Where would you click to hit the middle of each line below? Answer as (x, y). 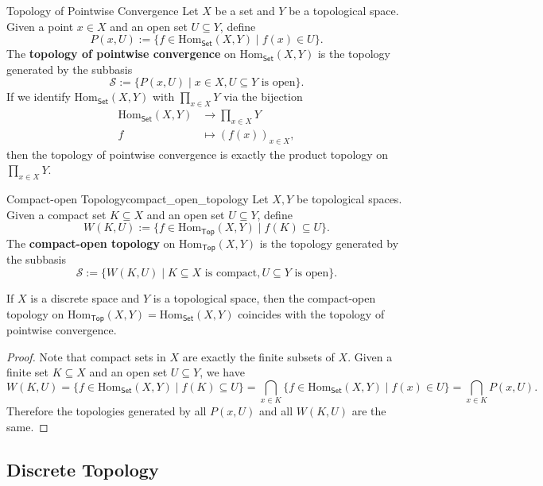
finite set (27, 372)
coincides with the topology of (311, 313)
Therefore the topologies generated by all (107, 411)
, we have (222, 372)
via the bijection (263, 96)
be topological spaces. (349, 199)
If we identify (39, 96)
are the (369, 411)
